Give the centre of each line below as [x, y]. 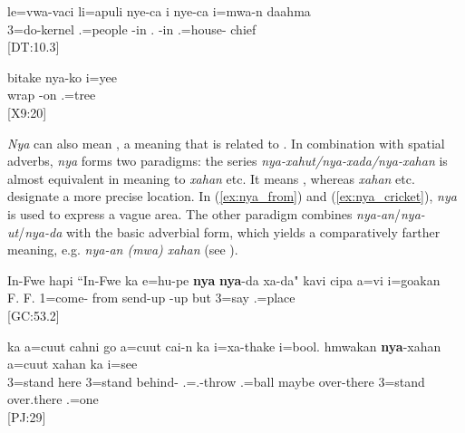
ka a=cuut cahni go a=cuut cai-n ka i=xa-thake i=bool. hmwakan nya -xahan [224, 346]
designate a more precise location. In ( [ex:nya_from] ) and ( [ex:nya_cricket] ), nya [232, 196]
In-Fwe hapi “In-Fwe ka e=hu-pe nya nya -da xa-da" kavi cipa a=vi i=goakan [224, 279]
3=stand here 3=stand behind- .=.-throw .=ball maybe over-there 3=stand [216, 381]
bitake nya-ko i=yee [62, 77]
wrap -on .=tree [52, 95]
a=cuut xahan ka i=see [73, 364]
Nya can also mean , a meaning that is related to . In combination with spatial [226, 143]
